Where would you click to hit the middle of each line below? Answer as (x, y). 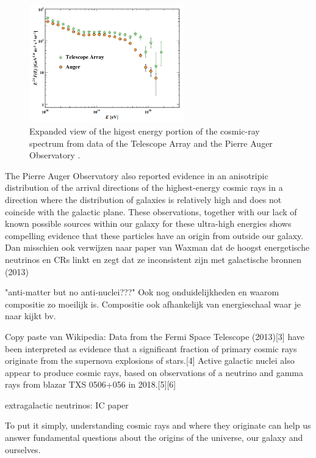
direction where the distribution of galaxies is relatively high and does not (143, 199)
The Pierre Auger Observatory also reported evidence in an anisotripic (137, 175)
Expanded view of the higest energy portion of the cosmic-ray (145, 131)
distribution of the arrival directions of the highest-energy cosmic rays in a (144, 187)
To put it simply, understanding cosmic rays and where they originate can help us (158, 425)
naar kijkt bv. (31, 316)
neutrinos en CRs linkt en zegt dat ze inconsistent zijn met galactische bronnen (153, 259)
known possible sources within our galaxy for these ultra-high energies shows (148, 223)
